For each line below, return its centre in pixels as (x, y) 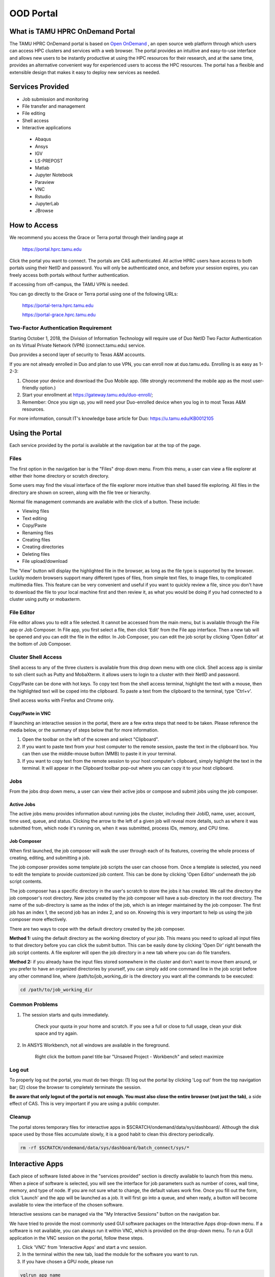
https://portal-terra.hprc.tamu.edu (58, 305)
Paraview (45, 182)
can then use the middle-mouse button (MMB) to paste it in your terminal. (99, 754)
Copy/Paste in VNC (30, 714)
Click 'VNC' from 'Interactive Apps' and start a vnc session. (85, 1247)
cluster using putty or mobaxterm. (45, 599)
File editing (34, 113)
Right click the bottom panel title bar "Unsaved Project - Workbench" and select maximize (129, 1057)
